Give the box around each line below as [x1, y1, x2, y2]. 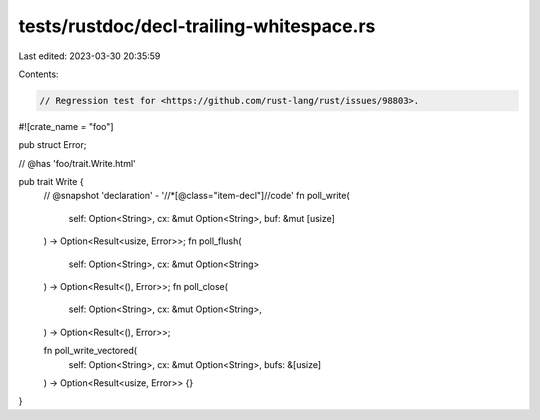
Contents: [18, 68, 59, 80]
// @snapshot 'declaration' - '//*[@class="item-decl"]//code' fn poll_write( [43, 190, 350, 202]
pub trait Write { [18, 176, 84, 188]
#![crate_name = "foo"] [18, 120, 114, 132]
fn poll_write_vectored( [43, 345, 138, 357]
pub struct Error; [18, 139, 87, 151]
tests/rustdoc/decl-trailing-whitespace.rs [18, 15, 376, 37]
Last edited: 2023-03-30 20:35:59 [18, 50, 161, 62]
